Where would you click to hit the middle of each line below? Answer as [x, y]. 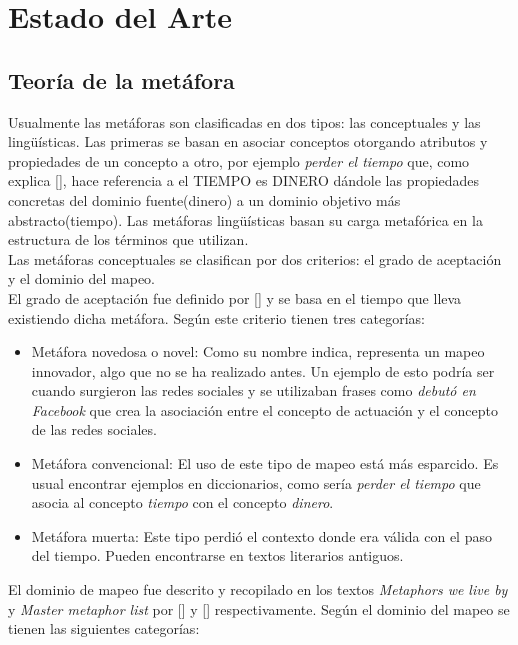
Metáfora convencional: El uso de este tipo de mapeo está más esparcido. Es [265, 463]
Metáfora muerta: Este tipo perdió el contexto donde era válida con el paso [261, 535]
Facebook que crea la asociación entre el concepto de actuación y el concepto [265, 409]
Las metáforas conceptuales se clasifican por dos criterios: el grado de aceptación [255, 258]
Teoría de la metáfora [121, 79]
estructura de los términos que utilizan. [128, 239]
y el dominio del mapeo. [81, 278]
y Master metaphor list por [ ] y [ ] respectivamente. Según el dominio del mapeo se [259, 608]
